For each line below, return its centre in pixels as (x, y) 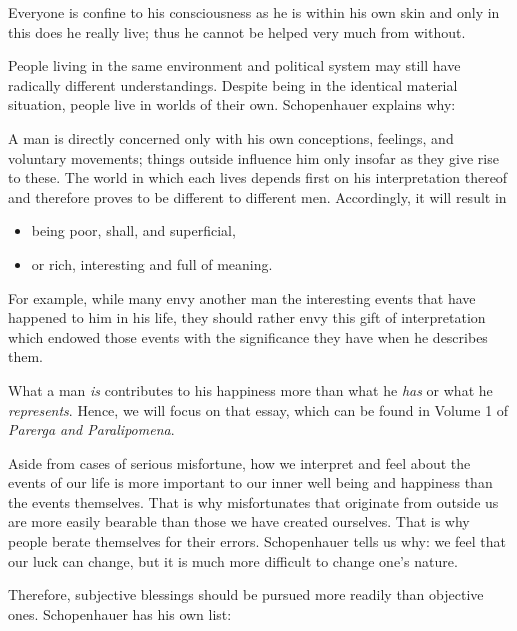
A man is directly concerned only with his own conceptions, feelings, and (231, 137)
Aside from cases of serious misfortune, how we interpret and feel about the (239, 462)
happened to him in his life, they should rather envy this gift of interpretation (247, 317)
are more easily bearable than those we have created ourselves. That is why (239, 521)
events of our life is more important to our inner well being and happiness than (250, 482)
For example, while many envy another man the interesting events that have (242, 297)
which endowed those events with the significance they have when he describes (248, 336)
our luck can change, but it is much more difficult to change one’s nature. (233, 560)
